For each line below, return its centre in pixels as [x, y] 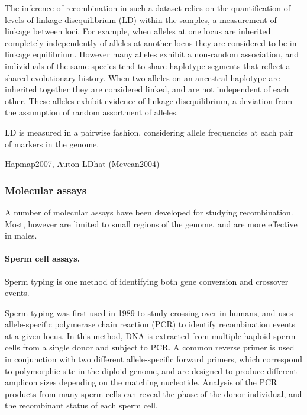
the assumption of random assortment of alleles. [92, 112]
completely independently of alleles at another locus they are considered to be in [151, 42]
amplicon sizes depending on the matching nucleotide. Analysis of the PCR [141, 382]
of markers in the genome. [52, 144]
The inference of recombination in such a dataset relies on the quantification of [148, 8]
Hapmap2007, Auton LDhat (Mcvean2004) [82, 164]
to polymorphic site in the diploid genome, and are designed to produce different [151, 370]
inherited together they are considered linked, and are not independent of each [147, 89]
